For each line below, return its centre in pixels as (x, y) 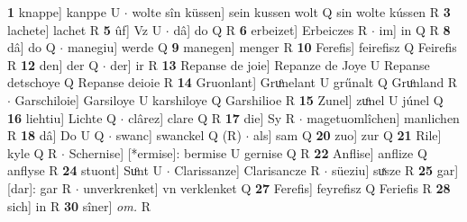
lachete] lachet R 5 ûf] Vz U (85, 29)
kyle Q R (32, 152)
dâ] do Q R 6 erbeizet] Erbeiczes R (270, 29)
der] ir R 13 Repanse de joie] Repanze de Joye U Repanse (270, 64)
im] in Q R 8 (415, 29)
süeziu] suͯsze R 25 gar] (395, 170)
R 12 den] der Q (53, 64)
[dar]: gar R (40, 187)
